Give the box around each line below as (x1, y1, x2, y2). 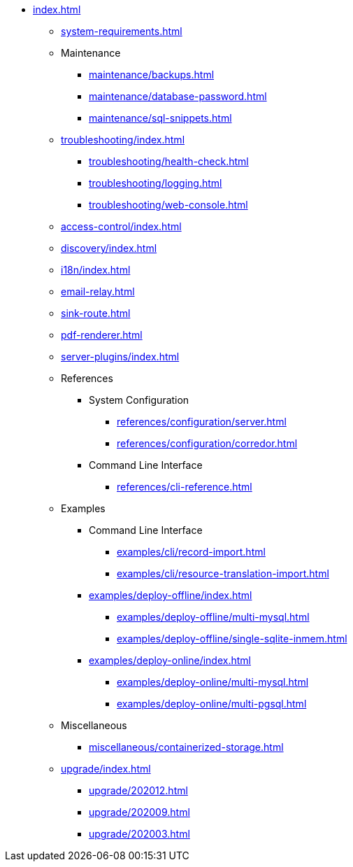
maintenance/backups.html (89, 69, 215, 80)
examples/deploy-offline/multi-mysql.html (117, 611, 310, 623)
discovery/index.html (61, 242, 157, 254)
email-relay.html (61, 286, 135, 297)
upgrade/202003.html (89, 828, 190, 840)
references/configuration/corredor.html (117, 437, 298, 449)
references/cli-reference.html (117, 481, 252, 493)
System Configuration (89, 394, 189, 406)
